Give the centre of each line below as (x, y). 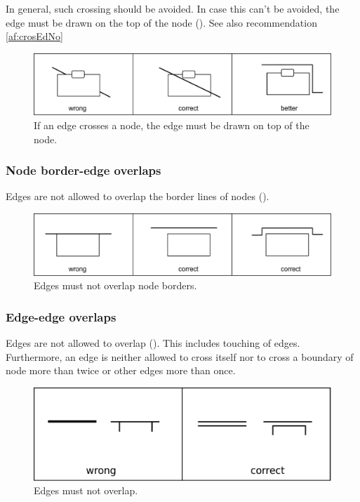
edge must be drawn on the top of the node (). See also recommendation (161, 22)
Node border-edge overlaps (84, 170)
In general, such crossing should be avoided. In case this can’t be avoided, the (173, 8)
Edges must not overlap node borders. (115, 285)
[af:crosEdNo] (34, 36)
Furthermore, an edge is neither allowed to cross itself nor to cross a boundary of (180, 356)
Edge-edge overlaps (61, 316)
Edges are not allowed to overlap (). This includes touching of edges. (153, 343)
